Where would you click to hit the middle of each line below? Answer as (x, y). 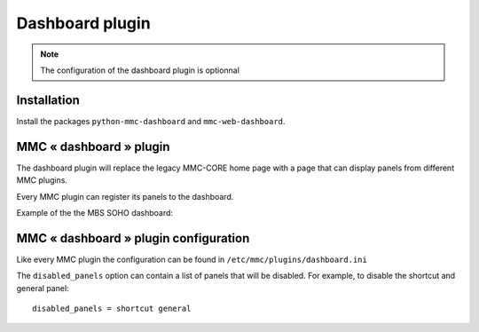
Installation (48, 100)
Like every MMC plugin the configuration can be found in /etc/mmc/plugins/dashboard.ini (192, 259)
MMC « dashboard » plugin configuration (133, 238)
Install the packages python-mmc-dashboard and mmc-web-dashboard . (151, 121)
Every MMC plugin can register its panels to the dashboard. (125, 196)
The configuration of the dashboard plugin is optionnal (140, 70)
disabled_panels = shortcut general (112, 308)
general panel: (43, 288)
